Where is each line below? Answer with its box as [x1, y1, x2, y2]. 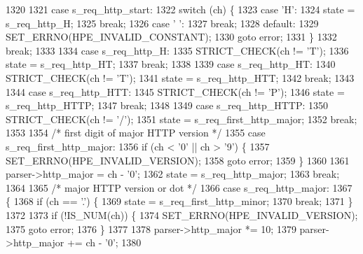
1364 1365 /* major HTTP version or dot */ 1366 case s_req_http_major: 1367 [6, 180, 352, 195]
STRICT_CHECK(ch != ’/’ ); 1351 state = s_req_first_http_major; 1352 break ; [6, 111, 357, 126]
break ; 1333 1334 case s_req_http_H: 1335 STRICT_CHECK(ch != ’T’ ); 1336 [6, 43, 349, 57]
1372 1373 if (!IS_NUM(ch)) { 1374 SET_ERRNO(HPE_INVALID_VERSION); [6, 207, 358, 222]
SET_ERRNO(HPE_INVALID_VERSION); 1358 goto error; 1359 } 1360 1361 [6, 153, 350, 167]
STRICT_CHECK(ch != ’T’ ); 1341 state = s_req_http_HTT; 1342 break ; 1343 [6, 70, 355, 85]
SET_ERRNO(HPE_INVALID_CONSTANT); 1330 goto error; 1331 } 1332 [6, 29, 337, 44]
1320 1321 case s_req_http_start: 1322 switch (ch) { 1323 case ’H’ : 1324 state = [6, 2, 355, 16]
